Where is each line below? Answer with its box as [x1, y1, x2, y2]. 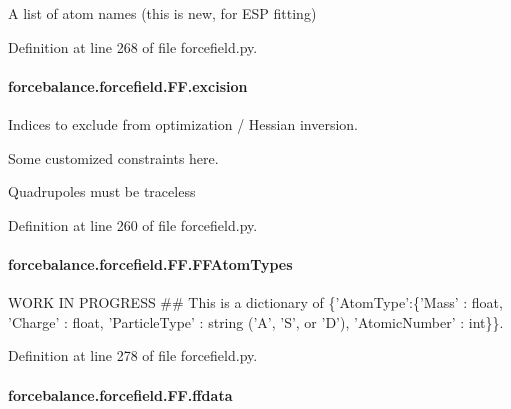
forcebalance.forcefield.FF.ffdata [8, 384, 233, 405]
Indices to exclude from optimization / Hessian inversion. [8, 113, 358, 134]
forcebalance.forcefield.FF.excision [8, 75, 248, 96]
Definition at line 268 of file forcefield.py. [8, 36, 258, 57]
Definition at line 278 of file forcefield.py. [8, 345, 258, 366]
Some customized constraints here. [8, 147, 219, 168]
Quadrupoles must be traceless [8, 181, 196, 202]
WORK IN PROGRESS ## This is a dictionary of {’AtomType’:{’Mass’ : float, [8, 292, 503, 313]
